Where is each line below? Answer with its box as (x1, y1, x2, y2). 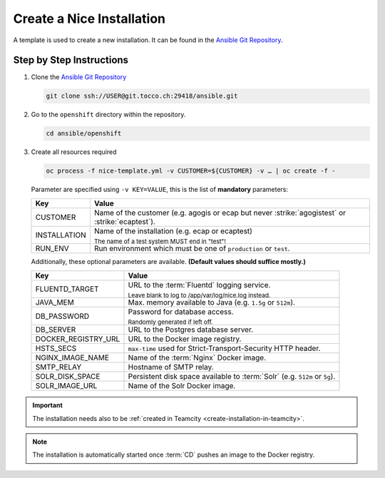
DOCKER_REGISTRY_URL (35, 334, 120, 344)
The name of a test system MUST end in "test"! (93, 237, 226, 245)
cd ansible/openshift (46, 129, 122, 138)
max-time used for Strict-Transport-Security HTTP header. (128, 343, 321, 353)
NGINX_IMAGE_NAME (35, 353, 110, 363)
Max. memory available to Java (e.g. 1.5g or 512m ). (128, 298, 296, 307)
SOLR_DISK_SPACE (35, 372, 101, 382)
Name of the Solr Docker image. (128, 381, 236, 391)
